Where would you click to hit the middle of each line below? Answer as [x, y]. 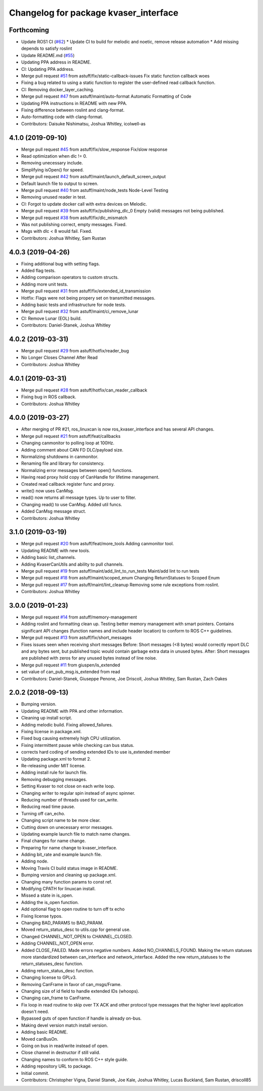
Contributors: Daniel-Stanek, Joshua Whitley [66, 325]
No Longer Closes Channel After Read [59, 358]
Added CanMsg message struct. [54, 511]
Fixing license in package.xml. [52, 732]
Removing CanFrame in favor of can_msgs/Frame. [71, 984]
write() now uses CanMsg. [47, 491]
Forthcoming [29, 30]
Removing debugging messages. [54, 779]
